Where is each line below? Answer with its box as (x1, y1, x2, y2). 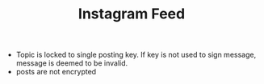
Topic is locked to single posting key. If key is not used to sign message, (15, 50, 257, 60)
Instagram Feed (78, 5, 186, 23)
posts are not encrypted (15, 67, 97, 77)
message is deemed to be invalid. (15, 58, 128, 68)
